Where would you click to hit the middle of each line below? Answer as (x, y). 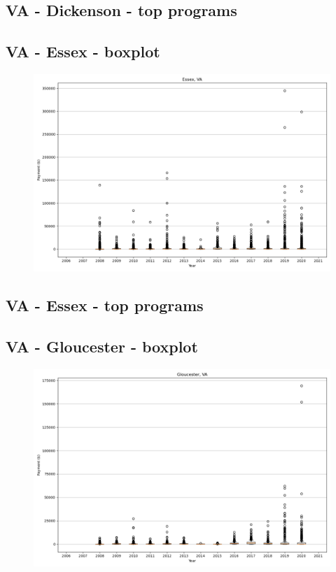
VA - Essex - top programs (105, 305)
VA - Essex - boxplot (83, 51)
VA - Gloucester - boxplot (102, 346)
